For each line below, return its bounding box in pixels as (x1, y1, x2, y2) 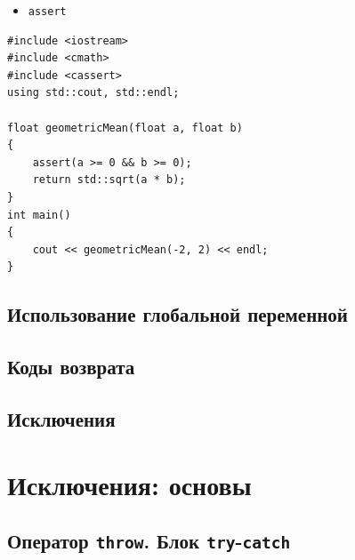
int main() (7, 208, 71, 221)
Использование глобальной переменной (7, 300, 348, 328)
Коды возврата (7, 353, 135, 380)
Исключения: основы (7, 466, 252, 502)
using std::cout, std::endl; (7, 86, 180, 100)
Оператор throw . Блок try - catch (7, 527, 291, 555)
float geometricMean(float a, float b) (7, 121, 243, 134)
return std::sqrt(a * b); (32, 173, 186, 187)
